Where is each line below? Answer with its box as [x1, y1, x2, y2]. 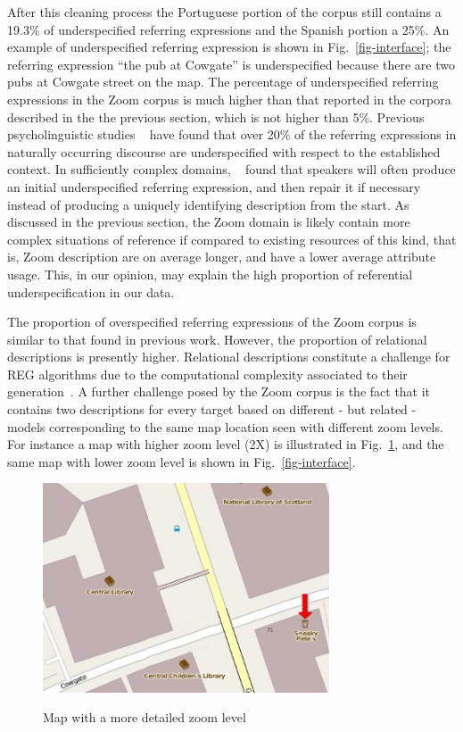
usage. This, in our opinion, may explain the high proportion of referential [7, 264, 413, 283]
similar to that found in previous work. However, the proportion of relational [7, 329, 427, 348]
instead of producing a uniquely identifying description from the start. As [7, 195, 409, 213]
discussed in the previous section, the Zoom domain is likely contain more [7, 212, 410, 231]
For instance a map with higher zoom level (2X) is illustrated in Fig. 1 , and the [7, 435, 444, 453]
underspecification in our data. [7, 282, 175, 301]
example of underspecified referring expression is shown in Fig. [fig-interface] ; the [7, 37, 451, 56]
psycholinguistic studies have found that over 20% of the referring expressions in [7, 125, 457, 144]
